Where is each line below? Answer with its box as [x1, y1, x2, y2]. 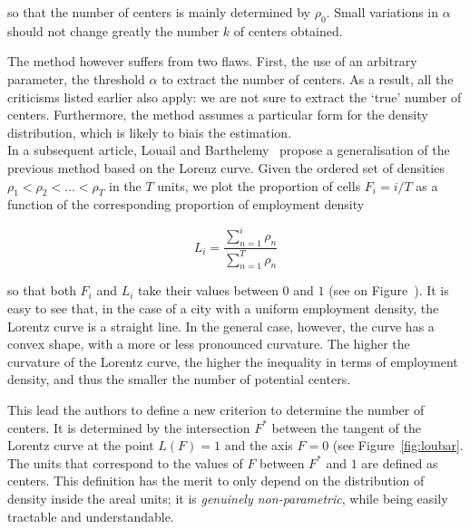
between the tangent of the [271, 418, 422, 437]
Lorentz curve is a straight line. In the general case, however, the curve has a [7, 316, 435, 335]
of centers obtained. [233, 21, 343, 40]
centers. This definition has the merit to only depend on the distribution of [7, 471, 425, 490]
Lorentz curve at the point [7, 436, 154, 455]
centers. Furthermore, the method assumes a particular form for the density [7, 105, 428, 124]
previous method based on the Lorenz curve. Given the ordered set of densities [7, 158, 445, 177]
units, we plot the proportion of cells [157, 176, 361, 195]
